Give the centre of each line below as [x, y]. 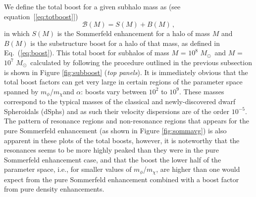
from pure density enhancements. [54, 189]
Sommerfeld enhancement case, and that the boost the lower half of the [113, 159]
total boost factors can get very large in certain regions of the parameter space [123, 82]
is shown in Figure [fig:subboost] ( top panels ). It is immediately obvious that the [126, 72]
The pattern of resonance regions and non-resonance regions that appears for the [127, 121]
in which [17, 33]
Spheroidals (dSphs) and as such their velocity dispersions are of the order [117, 111]
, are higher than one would [198, 169]
